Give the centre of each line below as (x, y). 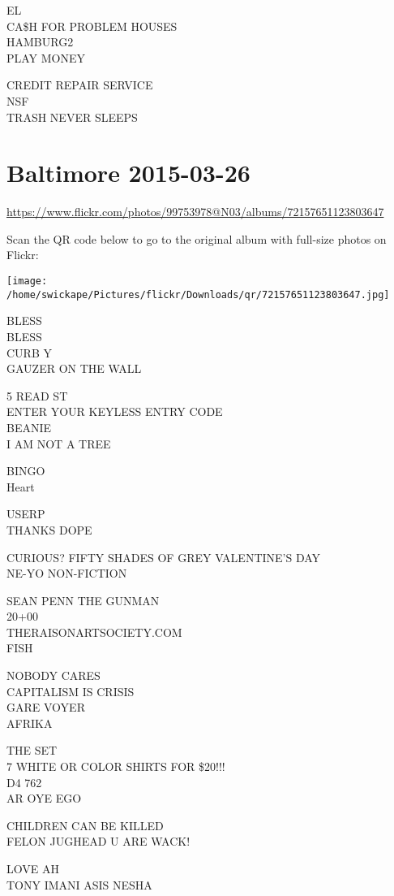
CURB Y (29, 352)
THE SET (32, 750)
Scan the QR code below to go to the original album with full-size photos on (197, 238)
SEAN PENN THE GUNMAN (83, 600)
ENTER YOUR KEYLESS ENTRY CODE (115, 411)
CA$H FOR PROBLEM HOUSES (92, 26)
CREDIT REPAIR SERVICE (80, 85)
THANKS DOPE (49, 529)
